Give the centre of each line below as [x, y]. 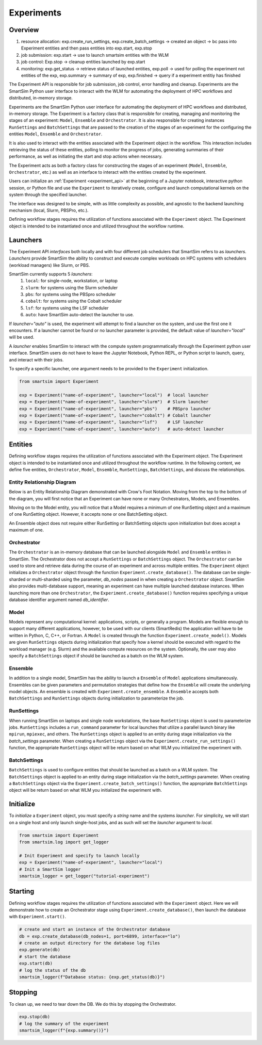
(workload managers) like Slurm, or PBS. [49, 265]
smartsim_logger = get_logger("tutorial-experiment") [84, 876]
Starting [22, 891]
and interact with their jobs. [36, 359]
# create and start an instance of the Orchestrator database [95, 930]
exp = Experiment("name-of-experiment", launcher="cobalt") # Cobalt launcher [115, 415]
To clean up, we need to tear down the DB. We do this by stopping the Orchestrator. [93, 1004]
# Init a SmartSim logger [50, 869]
